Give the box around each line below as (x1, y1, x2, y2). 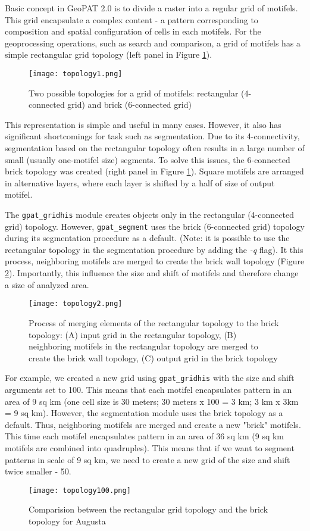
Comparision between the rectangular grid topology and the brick (29, 503, 268, 516)
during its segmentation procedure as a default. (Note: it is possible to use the (5, 232, 290, 244)
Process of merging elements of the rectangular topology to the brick (29, 316, 279, 329)
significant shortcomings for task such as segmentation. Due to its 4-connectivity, (5, 130, 300, 142)
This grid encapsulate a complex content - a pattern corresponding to (5, 13, 258, 26)
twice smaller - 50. (5, 465, 71, 477)
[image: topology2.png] (29, 299, 123, 308)
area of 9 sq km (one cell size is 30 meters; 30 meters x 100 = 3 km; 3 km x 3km (5, 395, 299, 407)
